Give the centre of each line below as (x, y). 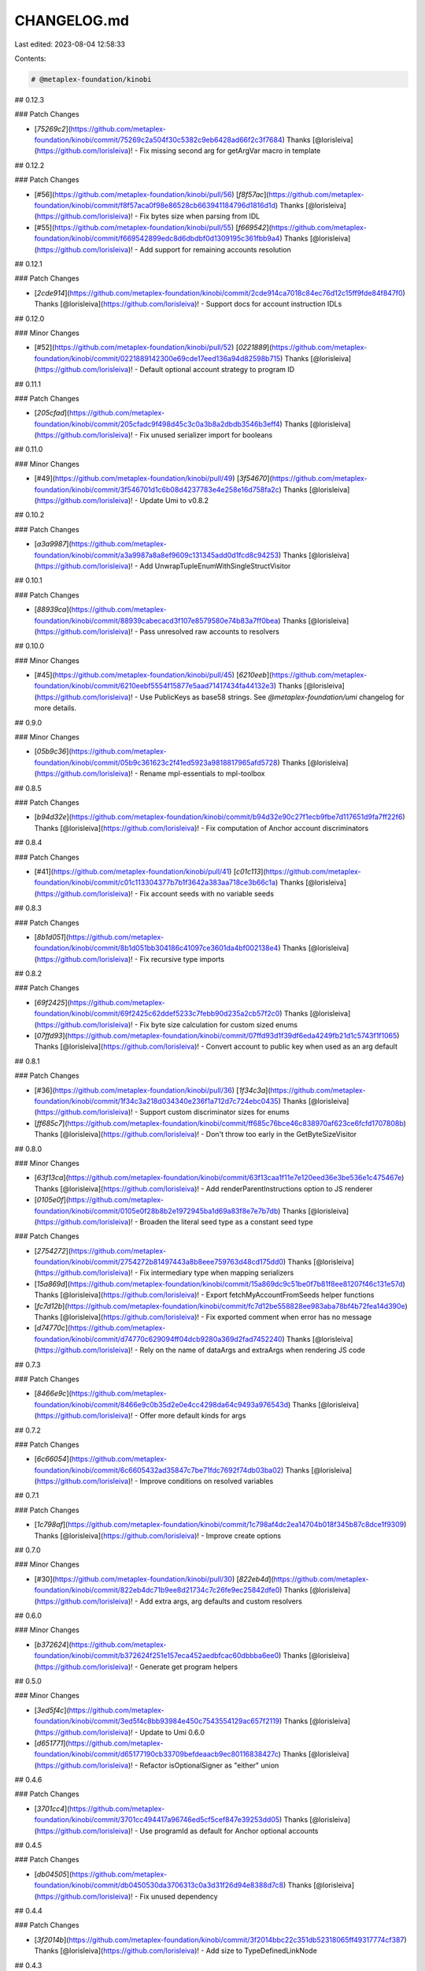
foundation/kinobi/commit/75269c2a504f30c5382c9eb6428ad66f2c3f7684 (158, 140)
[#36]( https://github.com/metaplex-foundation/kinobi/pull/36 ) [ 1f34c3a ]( (152, 1090)
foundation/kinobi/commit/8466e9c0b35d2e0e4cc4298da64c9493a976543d (161, 1404)
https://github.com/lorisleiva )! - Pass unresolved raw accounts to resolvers (158, 632)
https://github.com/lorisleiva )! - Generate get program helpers (137, 1667)
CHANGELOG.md (72, 20)
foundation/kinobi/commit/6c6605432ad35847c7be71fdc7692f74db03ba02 (158, 1470)
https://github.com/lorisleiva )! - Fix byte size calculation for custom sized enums (167, 1024)
